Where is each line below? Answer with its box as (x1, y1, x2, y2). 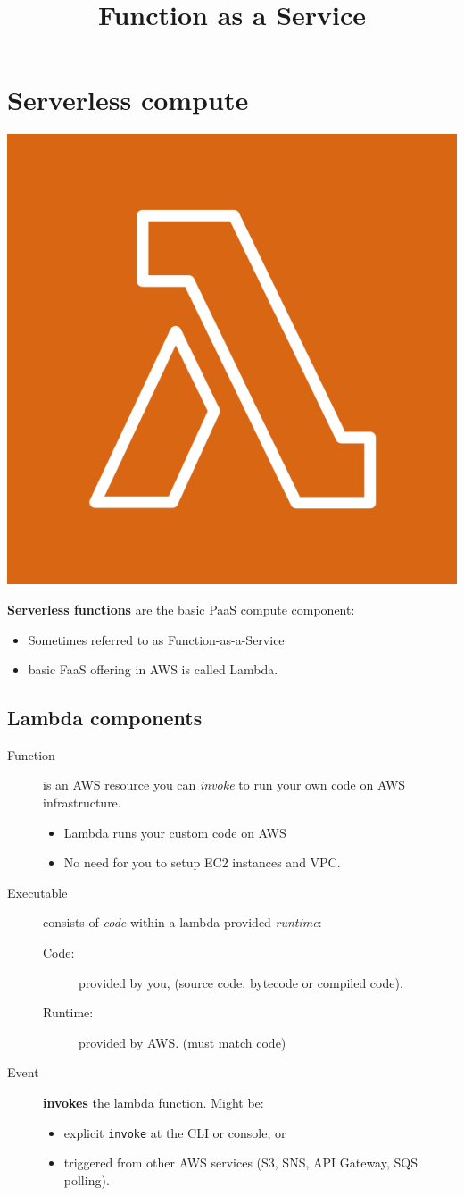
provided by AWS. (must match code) (79, 1033, 286, 1051)
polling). (63, 1170, 110, 1189)
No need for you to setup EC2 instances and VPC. (63, 853, 341, 872)
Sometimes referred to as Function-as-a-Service (28, 630, 285, 648)
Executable (7, 882, 68, 901)
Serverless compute (7, 81, 249, 118)
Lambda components (7, 704, 203, 732)
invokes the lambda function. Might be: (43, 1093, 264, 1112)
